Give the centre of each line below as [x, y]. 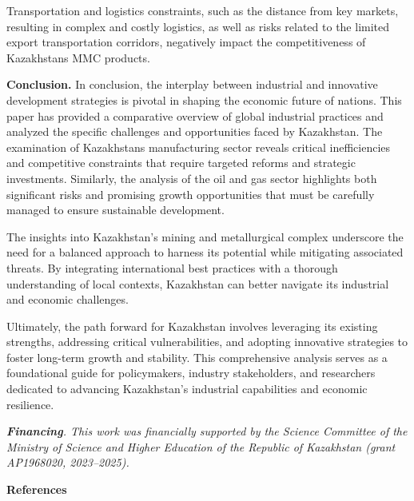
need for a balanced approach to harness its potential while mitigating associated [205, 252]
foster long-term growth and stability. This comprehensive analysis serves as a [197, 357]
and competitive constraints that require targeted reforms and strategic [181, 163]
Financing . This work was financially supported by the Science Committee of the [207, 431]
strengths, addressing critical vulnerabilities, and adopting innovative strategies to [207, 342]
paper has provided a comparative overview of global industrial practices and [195, 115]
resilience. [30, 404]
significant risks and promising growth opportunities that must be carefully [191, 194]
